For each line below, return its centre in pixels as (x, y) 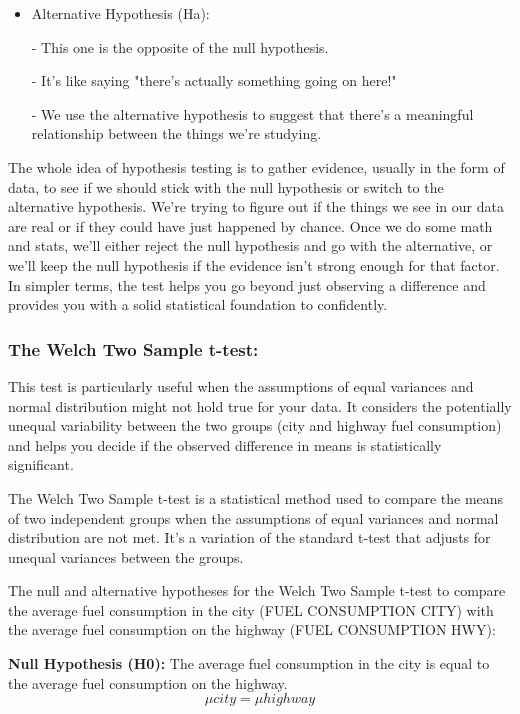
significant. (41, 464)
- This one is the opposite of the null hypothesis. (180, 46)
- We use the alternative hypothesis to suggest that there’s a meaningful (252, 113)
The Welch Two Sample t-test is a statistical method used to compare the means (256, 497)
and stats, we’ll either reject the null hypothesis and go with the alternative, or (250, 245)
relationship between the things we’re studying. (176, 133)
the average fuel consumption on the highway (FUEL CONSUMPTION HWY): (252, 629)
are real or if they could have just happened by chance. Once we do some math (250, 225)
